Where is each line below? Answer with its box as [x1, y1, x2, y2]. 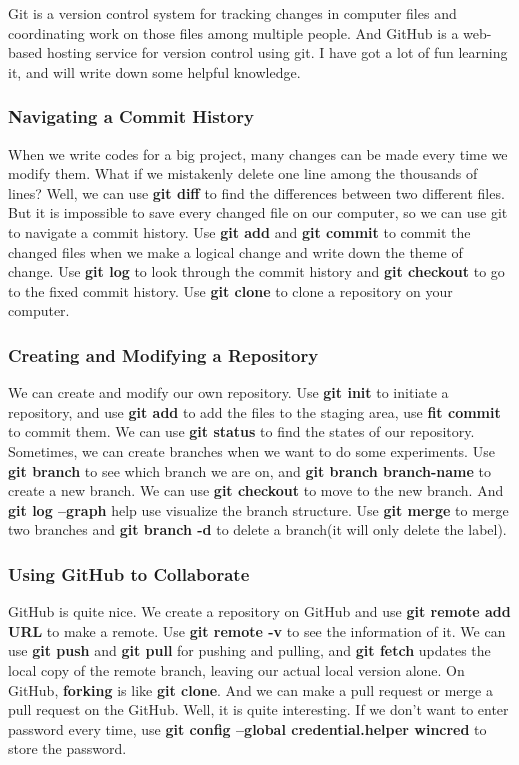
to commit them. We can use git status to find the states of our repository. [8, 421, 475, 442]
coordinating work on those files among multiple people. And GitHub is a [8, 22, 459, 43]
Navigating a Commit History [8, 104, 255, 129]
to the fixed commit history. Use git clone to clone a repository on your [8, 280, 453, 301]
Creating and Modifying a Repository [8, 342, 319, 367]
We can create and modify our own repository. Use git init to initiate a [8, 382, 449, 403]
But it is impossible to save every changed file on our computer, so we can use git [8, 202, 508, 223]
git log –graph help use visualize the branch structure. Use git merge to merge [8, 499, 509, 520]
